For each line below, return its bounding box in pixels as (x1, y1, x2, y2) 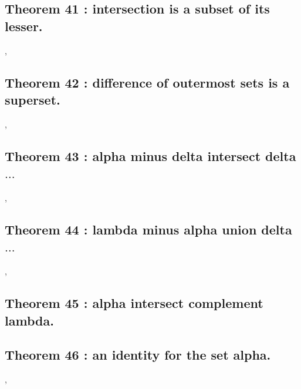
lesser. (5, 16, 43, 35)
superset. (5, 90, 60, 108)
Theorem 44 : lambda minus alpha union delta (5, 220, 292, 238)
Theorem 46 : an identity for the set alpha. (5, 346, 271, 364)
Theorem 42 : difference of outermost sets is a (5, 73, 290, 91)
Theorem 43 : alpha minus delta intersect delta (5, 146, 296, 165)
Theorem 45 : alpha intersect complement (5, 294, 263, 312)
